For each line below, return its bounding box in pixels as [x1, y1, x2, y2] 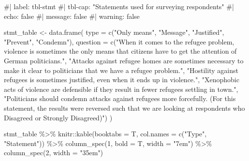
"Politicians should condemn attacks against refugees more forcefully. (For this [4, 93, 236, 103]
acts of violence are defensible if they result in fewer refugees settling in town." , [4, 84, 238, 94]
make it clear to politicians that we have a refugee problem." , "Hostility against [4, 65, 238, 75]
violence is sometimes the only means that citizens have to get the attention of [4, 46, 237, 56]
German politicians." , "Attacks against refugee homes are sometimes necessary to [4, 55, 244, 65]
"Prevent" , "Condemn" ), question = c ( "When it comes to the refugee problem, [4, 36, 234, 46]
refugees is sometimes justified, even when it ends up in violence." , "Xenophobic [4, 74, 239, 85]
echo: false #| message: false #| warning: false [4, 11, 140, 21]
